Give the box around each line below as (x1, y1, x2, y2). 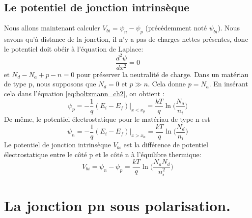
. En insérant (209, 79, 248, 89)
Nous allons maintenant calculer (4, 23, 100, 33)
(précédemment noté (145, 23, 207, 33)
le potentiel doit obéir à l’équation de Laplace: (4, 43, 143, 54)
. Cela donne (148, 79, 186, 89)
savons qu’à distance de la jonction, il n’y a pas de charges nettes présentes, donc (4, 34, 248, 44)
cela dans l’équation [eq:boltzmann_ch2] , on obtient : (4, 88, 165, 98)
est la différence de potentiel (123, 139, 208, 150)
